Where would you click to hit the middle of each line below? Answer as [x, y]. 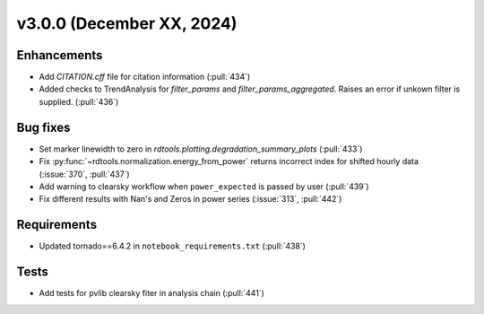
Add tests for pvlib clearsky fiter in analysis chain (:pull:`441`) [151, 293]
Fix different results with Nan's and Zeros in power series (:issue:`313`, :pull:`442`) [190, 199]
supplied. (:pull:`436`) [79, 101]
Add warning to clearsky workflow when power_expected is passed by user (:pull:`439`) [204, 186]
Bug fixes [43, 127]
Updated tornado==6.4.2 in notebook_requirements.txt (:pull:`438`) [173, 246]
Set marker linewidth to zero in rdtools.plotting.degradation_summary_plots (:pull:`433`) [201, 149]
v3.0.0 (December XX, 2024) [127, 23]
